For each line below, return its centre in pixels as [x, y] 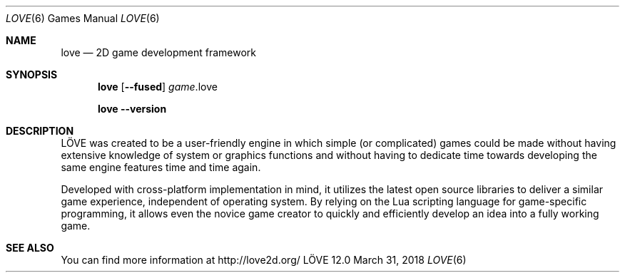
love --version [132, 109]
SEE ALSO [30, 248]
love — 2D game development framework [158, 52]
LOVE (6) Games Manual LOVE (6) [83, 18]
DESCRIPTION [40, 131]
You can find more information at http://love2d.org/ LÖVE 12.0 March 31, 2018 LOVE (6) [264, 260]
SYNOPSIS [32, 74]
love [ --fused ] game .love [158, 87]
